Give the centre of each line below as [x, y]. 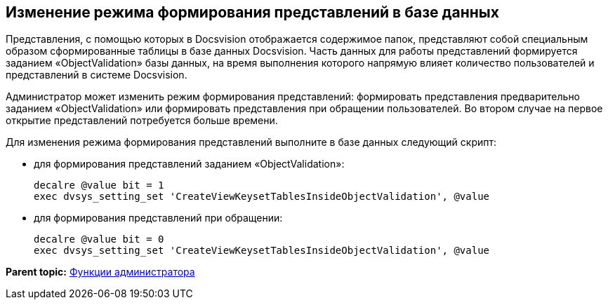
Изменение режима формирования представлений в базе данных [252, 12]
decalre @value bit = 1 [99, 185]
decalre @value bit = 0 [99, 239]
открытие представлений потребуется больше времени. [142, 121]
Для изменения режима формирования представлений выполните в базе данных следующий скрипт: [251, 142]
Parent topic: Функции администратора [100, 272]
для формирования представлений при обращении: [158, 218]
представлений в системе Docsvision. [97, 75]
